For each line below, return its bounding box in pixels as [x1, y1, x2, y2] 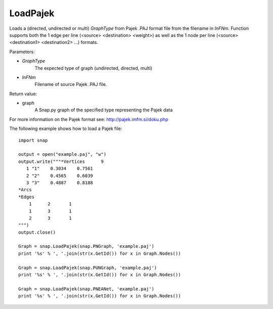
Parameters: [9, 49, 35, 55]
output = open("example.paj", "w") [18, 152, 107, 157]
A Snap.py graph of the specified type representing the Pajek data [34, 107, 173, 113]
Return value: [9, 91, 37, 97]
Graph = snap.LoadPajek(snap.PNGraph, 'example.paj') [18, 243, 154, 249]
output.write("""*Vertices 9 [18, 158, 104, 164]
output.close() [18, 229, 56, 235]
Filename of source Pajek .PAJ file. [34, 81, 107, 87]
